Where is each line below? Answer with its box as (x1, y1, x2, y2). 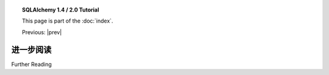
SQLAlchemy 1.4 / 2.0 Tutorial (22, 6, 99, 13)
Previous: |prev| (22, 28, 62, 36)
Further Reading (11, 60, 52, 68)
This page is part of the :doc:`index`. (22, 17, 113, 24)
